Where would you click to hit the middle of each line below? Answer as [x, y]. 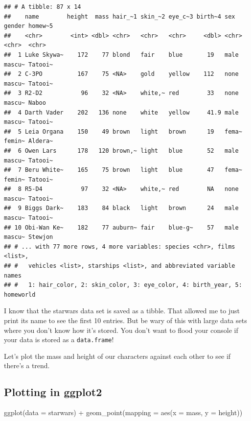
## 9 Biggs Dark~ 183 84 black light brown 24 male [121, 208]
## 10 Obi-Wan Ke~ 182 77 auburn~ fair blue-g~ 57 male [121, 227]
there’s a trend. [27, 365]
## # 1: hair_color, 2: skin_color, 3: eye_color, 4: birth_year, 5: [123, 285]
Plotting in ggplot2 [53, 392]
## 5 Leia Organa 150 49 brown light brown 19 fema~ [123, 131]
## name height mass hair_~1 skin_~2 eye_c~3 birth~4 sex [120, 16]
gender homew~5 [29, 26]
